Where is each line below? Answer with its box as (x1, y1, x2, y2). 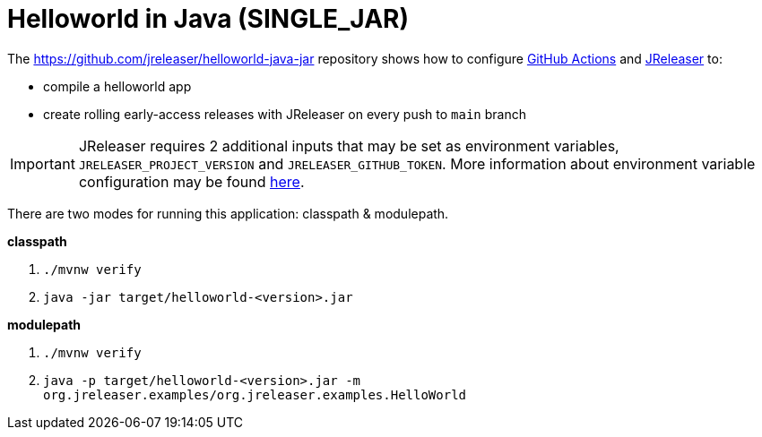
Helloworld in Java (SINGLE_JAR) (7, 4, 409, 34)
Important (10, 154, 75, 173)
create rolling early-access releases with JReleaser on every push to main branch (43, 106, 526, 122)
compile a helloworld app (43, 78, 192, 94)
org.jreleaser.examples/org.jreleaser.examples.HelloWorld (43, 387, 467, 402)
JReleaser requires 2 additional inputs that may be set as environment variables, (78, 136, 619, 155)
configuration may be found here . (78, 172, 305, 191)
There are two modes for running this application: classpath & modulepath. (7, 205, 449, 221)
